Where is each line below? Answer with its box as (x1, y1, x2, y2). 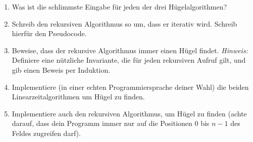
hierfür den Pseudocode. (12, 28, 87, 39)
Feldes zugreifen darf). (12, 127, 81, 138)
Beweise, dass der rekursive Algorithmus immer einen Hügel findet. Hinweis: (12, 45, 248, 55)
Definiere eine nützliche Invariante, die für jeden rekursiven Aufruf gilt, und (12, 55, 246, 65)
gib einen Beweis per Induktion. (12, 64, 111, 75)
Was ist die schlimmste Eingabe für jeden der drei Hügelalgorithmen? (12, 2, 227, 12)
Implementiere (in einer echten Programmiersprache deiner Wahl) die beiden (12, 81, 249, 92)
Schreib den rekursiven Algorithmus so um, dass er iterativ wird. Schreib (12, 18, 237, 29)
